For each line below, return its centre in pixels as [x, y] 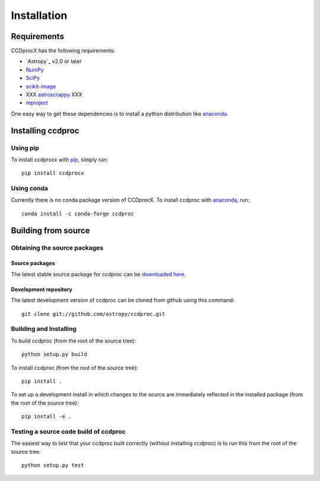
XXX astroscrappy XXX [54, 95]
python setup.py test [53, 465]
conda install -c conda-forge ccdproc [78, 214]
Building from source [50, 230]
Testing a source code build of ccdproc [68, 431]
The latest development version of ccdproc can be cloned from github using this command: [123, 300]
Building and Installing [44, 329]
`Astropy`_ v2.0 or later [54, 62]
